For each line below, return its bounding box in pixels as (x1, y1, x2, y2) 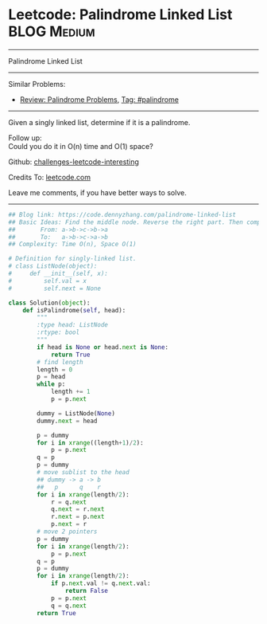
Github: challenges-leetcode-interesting (8, 157, 139, 167)
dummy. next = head (37, 417, 98, 425)
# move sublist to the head (37, 469, 130, 477)
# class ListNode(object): (8, 262, 98, 270)
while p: (37, 380, 66, 388)
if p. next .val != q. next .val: (50, 579, 151, 587)
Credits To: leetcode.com (8, 172, 91, 182)
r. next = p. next (50, 512, 105, 521)
